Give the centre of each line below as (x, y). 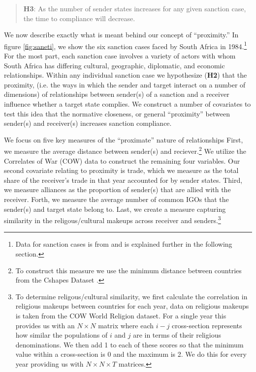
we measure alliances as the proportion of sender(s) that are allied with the (117, 189)
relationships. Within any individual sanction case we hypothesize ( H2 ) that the (126, 75)
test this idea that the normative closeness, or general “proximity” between (117, 113)
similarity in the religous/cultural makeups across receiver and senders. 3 (112, 219)
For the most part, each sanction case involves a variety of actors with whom (120, 56)
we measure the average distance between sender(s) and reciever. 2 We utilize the (125, 150)
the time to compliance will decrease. (79, 18)
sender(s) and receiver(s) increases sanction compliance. (88, 123)
